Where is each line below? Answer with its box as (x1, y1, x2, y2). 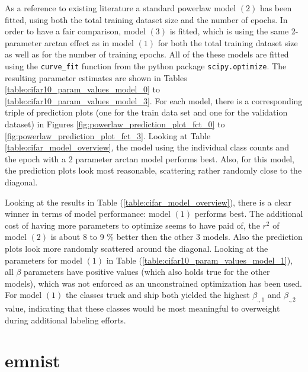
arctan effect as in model (44, 36, 134, 49)
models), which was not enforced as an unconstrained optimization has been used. (5, 277, 302, 289)
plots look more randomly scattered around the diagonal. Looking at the (5, 242, 268, 254)
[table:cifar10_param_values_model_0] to (5, 83, 160, 95)
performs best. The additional (194, 207, 303, 220)
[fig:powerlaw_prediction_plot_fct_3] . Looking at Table (5, 129, 211, 142)
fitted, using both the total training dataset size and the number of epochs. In (5, 13, 288, 25)
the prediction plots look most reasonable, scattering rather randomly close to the (5, 164, 302, 177)
